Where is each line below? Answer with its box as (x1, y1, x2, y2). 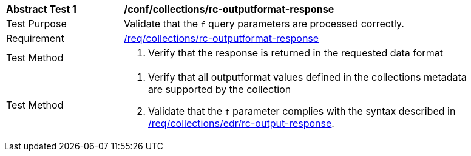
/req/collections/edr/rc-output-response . (148, 117, 334, 129)
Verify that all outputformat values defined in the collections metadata (148, 71, 467, 83)
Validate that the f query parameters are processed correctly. (124, 18, 404, 30)
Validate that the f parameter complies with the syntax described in (148, 105, 456, 117)
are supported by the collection (148, 83, 291, 95)
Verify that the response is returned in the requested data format (148, 47, 443, 59)
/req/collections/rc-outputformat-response (124, 32, 319, 44)
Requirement (6, 32, 64, 44)
